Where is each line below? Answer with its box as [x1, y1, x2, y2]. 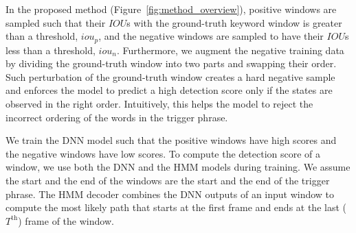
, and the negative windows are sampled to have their [98, 29, 324, 43]
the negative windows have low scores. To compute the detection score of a [5, 146, 321, 160]
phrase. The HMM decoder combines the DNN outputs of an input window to [5, 186, 335, 201]
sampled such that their [5, 15, 106, 29]
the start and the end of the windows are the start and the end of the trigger [5, 173, 330, 187]
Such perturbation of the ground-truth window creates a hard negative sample [5, 69, 335, 84]
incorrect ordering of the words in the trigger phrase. [5, 110, 228, 124]
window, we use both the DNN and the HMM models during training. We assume [5, 160, 351, 174]
